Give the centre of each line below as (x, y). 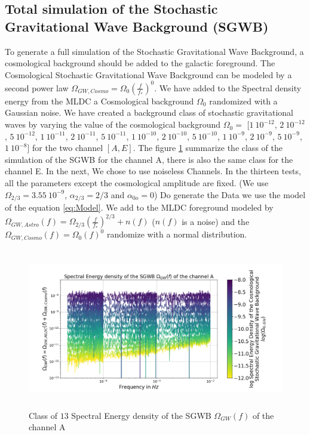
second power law (37, 87)
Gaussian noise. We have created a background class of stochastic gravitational (149, 112)
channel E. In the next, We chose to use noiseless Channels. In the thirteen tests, (153, 171)
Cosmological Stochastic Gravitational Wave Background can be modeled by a (148, 74)
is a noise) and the (216, 221)
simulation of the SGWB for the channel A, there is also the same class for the (149, 159)
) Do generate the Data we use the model (230, 194)
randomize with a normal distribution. (177, 234)
